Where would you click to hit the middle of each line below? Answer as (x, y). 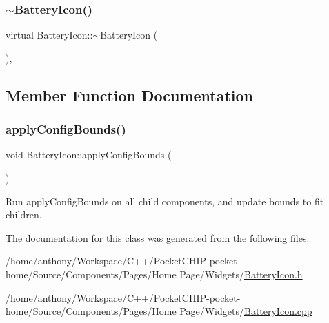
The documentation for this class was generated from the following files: (158, 237)
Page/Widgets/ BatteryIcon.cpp (246, 311)
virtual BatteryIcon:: (49, 35)
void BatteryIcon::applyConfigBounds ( (89, 155)
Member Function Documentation (130, 95)
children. (24, 215)
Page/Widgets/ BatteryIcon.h (241, 274)
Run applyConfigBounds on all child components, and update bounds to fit (165, 201)
